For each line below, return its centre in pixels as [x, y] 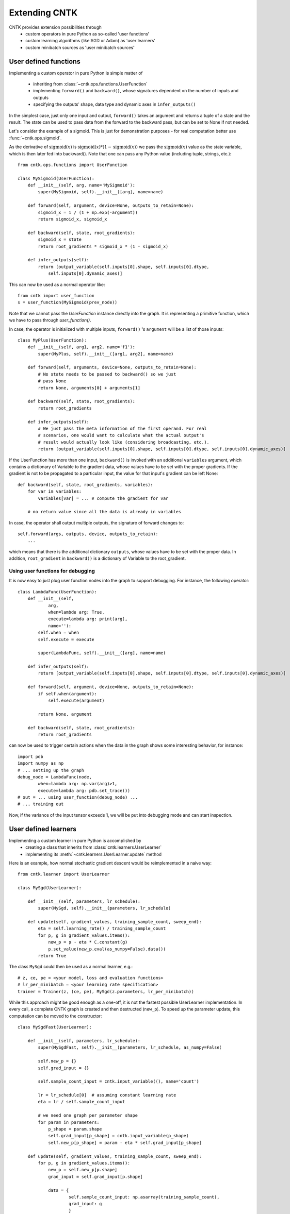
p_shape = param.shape [75, 1129]
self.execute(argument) [76, 701]
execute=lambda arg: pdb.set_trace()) [84, 791]
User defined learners [43, 829]
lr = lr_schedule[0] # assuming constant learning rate [107, 1095]
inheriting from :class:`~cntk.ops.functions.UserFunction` [90, 84]
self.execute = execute [66, 639]
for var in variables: [55, 491]
